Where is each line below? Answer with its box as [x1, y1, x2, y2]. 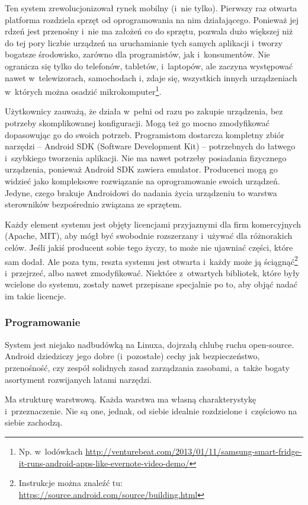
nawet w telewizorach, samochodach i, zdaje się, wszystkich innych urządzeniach [5, 71, 297, 84]
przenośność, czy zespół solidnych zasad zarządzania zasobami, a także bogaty [5, 361, 290, 373]
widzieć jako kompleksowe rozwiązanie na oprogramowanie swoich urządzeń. [5, 174, 280, 187]
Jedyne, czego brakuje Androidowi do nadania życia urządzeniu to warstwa [5, 186, 277, 199]
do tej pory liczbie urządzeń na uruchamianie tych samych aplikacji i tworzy [5, 36, 283, 49]
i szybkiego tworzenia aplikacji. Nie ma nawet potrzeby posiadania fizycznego [5, 151, 287, 164]
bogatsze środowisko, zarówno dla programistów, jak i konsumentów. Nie [5, 48, 270, 60]
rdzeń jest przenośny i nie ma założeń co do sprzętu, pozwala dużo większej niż [5, 25, 293, 37]
